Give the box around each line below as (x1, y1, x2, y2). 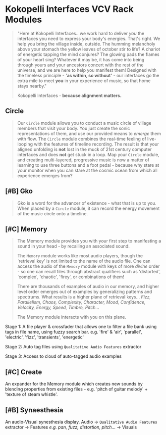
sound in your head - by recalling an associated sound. (17, 243, 130, 249)
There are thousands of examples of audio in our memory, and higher (17, 284, 160, 290)
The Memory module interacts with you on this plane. (17, 314, 126, 320)
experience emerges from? (17, 172, 73, 179)
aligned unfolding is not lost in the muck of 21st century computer (17, 146, 152, 152)
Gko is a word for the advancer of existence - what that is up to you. (17, 200, 157, 206)
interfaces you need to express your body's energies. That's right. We (17, 36, 161, 42)
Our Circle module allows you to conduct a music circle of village (17, 120, 152, 126)
